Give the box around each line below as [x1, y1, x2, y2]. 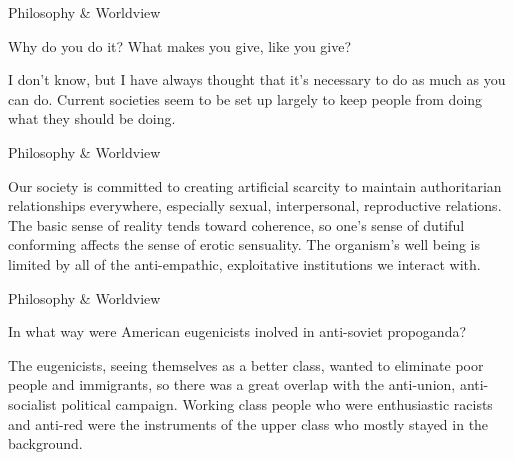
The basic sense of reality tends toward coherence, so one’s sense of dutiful [8, 214, 465, 235]
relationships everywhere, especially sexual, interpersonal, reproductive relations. [8, 195, 502, 216]
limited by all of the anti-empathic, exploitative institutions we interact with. [8, 253, 481, 274]
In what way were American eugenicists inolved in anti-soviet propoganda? [8, 321, 467, 342]
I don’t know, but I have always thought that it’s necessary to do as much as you [8, 69, 506, 90]
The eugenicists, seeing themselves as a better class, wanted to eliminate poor [8, 354, 484, 375]
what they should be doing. [8, 108, 176, 129]
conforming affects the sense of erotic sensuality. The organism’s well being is [8, 234, 481, 255]
